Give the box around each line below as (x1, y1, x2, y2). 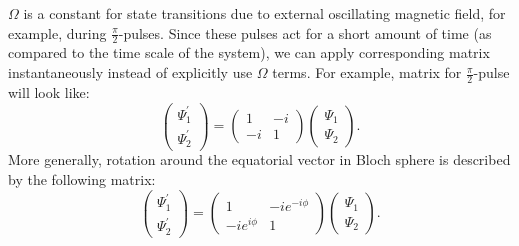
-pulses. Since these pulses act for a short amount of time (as (118, 22, 492, 43)
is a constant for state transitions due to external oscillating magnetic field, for (23, 3, 506, 23)
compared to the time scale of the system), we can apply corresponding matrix (8, 42, 490, 63)
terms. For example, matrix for (272, 62, 462, 83)
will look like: (8, 81, 90, 102)
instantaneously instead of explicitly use (8, 62, 253, 83)
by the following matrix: (8, 169, 156, 190)
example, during (8, 22, 107, 43)
